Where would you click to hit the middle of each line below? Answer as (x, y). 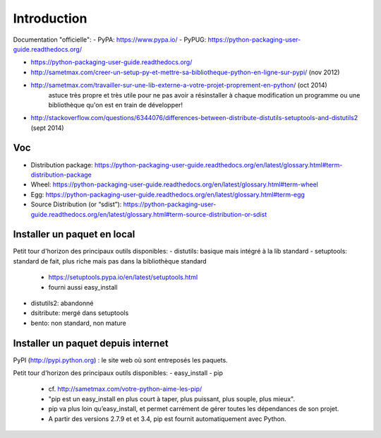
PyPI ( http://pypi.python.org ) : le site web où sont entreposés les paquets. (121, 360)
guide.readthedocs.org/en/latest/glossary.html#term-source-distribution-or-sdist (149, 214)
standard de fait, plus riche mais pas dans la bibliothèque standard (110, 261)
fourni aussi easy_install (83, 287)
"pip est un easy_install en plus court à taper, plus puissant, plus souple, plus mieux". (172, 398)
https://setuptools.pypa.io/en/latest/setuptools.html (123, 277)
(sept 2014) (47, 128)
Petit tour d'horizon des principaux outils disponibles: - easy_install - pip (118, 373)
